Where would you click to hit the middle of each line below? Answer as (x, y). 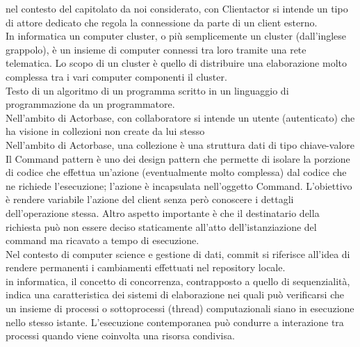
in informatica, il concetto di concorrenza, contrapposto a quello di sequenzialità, (178, 281)
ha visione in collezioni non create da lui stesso (105, 131)
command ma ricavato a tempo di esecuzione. (103, 240)
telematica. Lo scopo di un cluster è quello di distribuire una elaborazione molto (176, 63)
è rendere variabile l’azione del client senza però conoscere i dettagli (150, 199)
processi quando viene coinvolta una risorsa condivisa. (120, 336)
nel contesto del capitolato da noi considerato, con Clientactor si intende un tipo (177, 8)
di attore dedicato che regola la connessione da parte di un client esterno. (162, 22)
